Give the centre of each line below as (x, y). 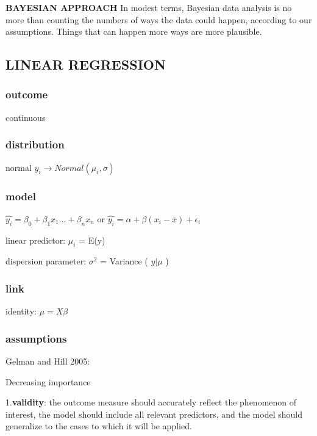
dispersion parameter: (46, 261)
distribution (35, 144)
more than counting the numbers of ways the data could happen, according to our (159, 19)
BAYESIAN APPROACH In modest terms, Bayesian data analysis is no (149, 7)
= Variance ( (124, 261)
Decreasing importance (48, 381)
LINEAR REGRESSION (86, 64)
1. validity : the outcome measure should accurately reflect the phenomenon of (151, 402)
